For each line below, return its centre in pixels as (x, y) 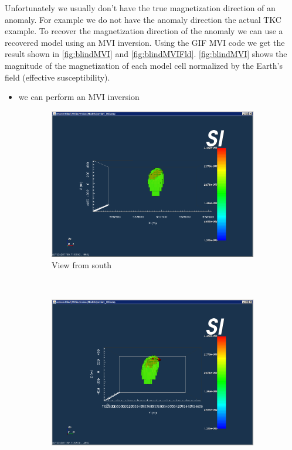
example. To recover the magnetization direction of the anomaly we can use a (144, 31)
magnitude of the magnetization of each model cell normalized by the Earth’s (144, 65)
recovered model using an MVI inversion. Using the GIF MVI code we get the (145, 42)
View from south (82, 265)
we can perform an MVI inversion (79, 97)
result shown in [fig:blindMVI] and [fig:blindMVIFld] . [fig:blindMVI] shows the (146, 54)
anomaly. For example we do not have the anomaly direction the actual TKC (143, 19)
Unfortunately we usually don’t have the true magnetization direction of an (140, 8)
